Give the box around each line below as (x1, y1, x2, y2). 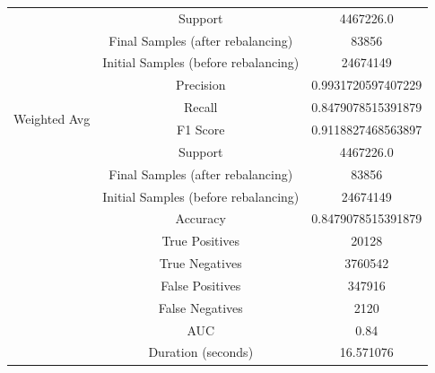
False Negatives (158, 298, 243, 317)
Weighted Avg (13, 108, 91, 127)
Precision (175, 75, 226, 94)
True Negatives (159, 254, 242, 273)
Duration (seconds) (148, 343, 254, 361)
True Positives (161, 231, 240, 250)
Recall (183, 98, 218, 117)
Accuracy (175, 209, 226, 228)
